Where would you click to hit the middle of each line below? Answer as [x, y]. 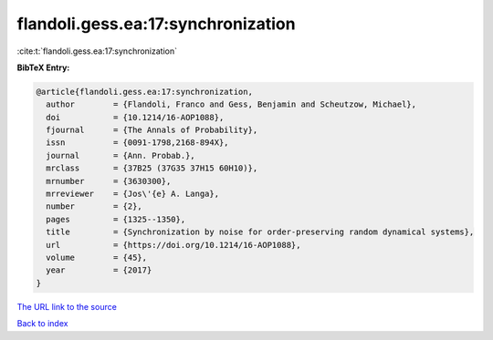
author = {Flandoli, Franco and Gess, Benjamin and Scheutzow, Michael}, [231, 104]
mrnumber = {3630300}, [109, 181]
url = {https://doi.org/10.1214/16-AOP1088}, [173, 245]
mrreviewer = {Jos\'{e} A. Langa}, [132, 194]
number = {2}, [94, 206]
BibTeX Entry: [43, 67]
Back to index [42, 324]
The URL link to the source [67, 306]
